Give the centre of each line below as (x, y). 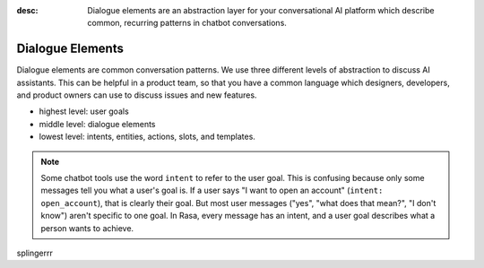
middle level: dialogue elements (97, 124)
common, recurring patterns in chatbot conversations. (187, 23)
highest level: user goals (84, 111)
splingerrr (35, 253)
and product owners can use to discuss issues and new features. (137, 95)
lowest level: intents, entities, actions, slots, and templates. (147, 137)
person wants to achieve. (87, 228)
